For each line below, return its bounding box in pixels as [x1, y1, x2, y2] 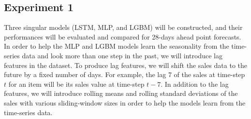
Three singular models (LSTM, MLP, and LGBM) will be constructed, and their [4, 22, 243, 32]
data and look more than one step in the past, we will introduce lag [22, 50, 222, 60]
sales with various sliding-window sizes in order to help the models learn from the [4, 97, 246, 107]
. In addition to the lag [161, 79, 229, 89]
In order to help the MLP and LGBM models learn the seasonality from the [4, 41, 229, 51]
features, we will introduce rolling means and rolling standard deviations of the [4, 88, 238, 98]
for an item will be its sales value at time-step [8, 79, 145, 89]
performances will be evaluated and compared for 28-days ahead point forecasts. [4, 31, 241, 41]
